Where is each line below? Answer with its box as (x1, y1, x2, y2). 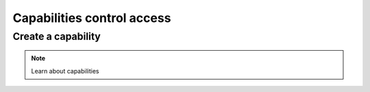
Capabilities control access (12, 10, 171, 25)
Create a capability (12, 30, 101, 43)
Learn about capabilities (31, 67, 99, 75)
